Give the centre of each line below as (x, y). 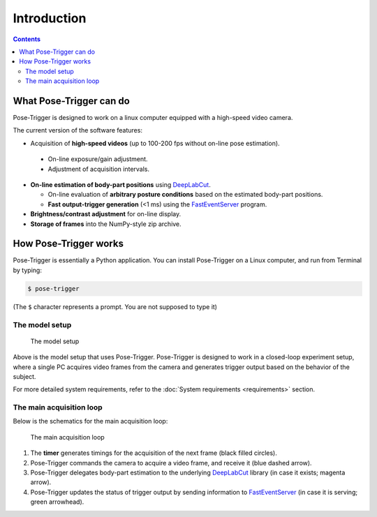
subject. (24, 376)
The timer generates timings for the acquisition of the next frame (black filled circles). (154, 453)
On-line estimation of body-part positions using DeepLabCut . (120, 184)
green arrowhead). (57, 502)
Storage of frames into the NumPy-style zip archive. (106, 224)
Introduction (50, 18)
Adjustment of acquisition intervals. (99, 169)
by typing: (27, 270)
